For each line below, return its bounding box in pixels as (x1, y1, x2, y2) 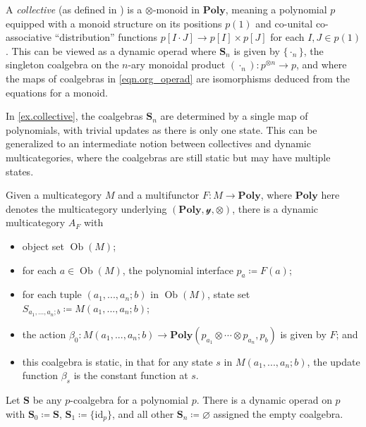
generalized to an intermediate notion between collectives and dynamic (6, 136, 311, 151)
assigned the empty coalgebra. (213, 406, 343, 421)
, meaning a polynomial (225, 2, 327, 16)
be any (32, 392, 62, 407)
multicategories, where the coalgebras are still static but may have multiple (6, 149, 331, 164)
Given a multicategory (6, 187, 102, 202)
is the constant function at (73, 368, 188, 383)
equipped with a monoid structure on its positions (6, 16, 222, 30)
